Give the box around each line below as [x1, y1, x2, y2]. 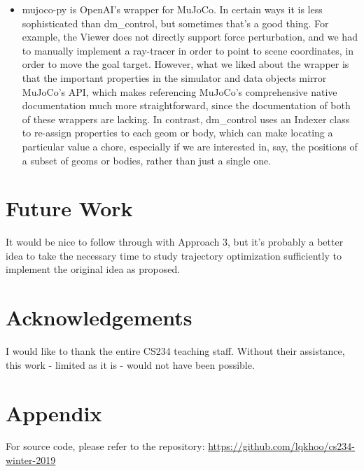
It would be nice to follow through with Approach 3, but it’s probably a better [6, 234, 344, 249]
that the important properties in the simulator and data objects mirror [22, 70, 327, 85]
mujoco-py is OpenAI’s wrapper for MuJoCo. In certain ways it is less [22, 2, 323, 16]
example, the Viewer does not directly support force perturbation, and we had [22, 29, 358, 44]
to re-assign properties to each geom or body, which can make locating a [22, 125, 333, 140]
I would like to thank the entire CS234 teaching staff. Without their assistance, [6, 344, 345, 358]
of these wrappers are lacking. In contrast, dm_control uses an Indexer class [22, 111, 350, 126]
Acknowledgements [6, 303, 192, 332]
